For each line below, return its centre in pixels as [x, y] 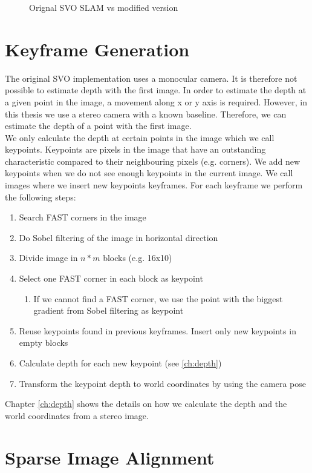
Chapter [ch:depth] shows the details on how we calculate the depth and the [146, 404]
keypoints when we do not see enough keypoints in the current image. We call [149, 173]
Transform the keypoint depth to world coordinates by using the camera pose [162, 383]
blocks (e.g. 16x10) [138, 258]
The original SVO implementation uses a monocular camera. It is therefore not [151, 78]
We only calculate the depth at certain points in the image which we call [140, 137]
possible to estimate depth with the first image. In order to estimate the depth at [156, 90]
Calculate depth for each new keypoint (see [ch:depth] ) [120, 363]
